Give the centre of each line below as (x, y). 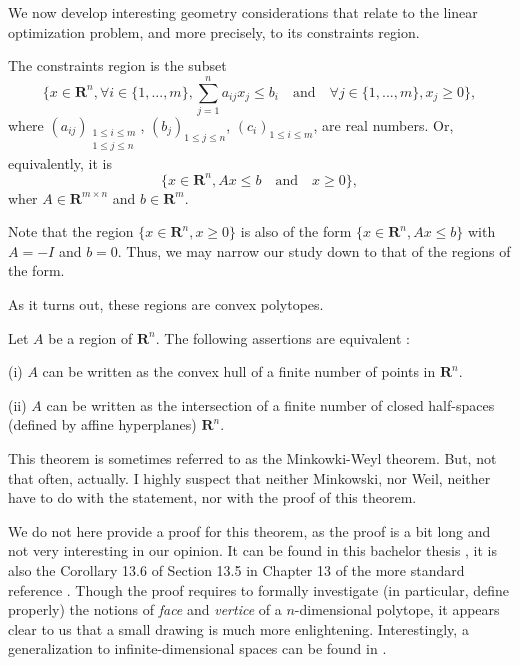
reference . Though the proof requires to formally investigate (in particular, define (259, 589)
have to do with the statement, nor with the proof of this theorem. (212, 497)
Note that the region (71, 231)
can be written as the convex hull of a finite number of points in (239, 371)
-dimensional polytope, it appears (397, 609)
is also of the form (296, 231)
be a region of (90, 337)
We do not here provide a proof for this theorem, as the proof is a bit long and (249, 530)
